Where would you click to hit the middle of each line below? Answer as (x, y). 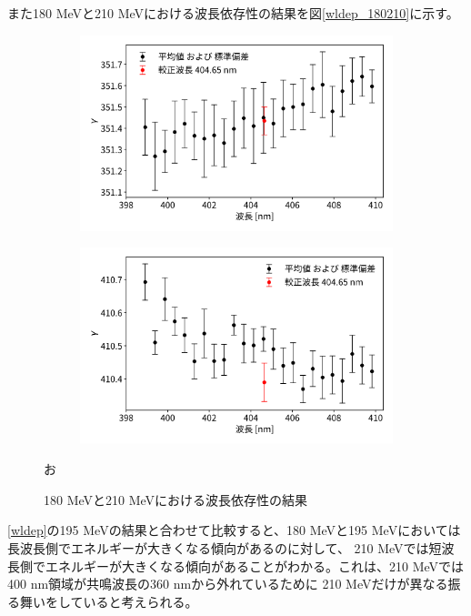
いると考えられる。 (140, 601)
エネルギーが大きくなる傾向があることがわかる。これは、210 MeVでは (255, 566)
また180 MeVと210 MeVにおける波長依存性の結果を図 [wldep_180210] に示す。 (233, 13)
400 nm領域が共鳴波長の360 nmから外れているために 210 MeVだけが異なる (228, 584)
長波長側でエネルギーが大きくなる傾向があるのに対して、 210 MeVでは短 (225, 548)
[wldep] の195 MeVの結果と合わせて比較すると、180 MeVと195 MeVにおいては (234, 530)
